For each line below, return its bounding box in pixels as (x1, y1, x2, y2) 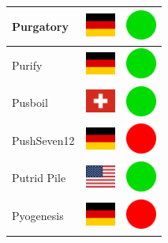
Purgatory (12, 17, 69, 34)
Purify (12, 56, 43, 73)
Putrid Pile (12, 169, 66, 186)
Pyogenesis (12, 207, 64, 224)
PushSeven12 (12, 131, 75, 148)
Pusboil (12, 94, 48, 111)
